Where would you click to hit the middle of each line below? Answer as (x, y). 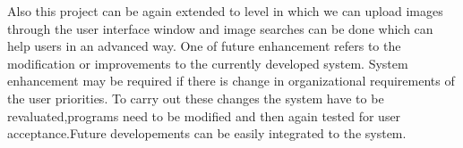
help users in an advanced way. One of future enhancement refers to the (204, 46)
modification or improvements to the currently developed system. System (208, 63)
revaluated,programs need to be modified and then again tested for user (204, 115)
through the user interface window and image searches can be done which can (220, 28)
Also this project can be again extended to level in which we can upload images (225, 11)
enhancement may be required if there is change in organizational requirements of (231, 81)
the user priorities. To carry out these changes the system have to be (196, 98)
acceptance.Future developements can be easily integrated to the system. (207, 133)
